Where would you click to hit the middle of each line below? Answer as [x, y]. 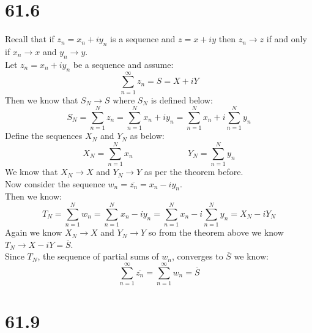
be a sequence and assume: [123, 64]
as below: [147, 136]
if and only [287, 39]
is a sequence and [143, 39]
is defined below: [182, 99]
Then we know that [42, 99]
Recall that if [30, 39]
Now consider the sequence [55, 183]
